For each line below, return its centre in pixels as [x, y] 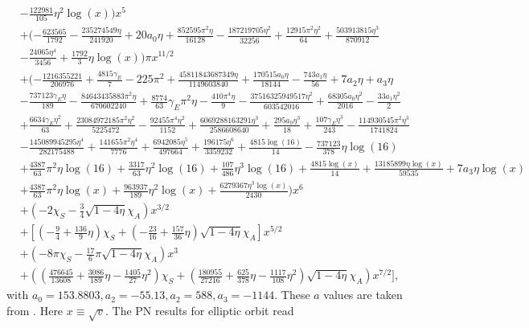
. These [292, 295]
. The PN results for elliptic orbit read [200, 310]
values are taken [363, 295]
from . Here [35, 310]
